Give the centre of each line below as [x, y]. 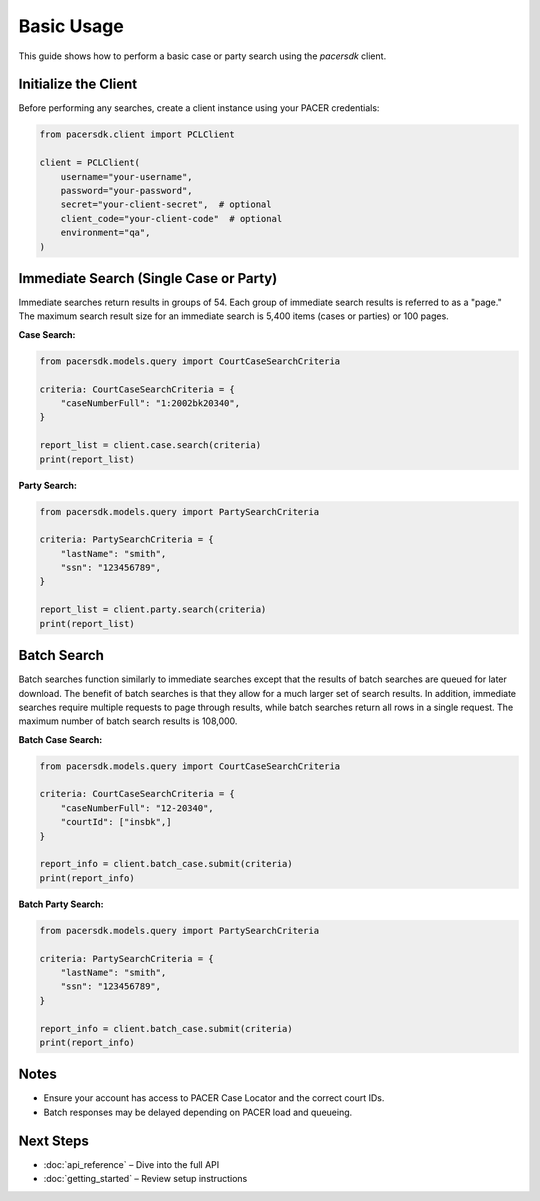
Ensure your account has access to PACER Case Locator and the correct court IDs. [214, 1098]
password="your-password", [127, 190]
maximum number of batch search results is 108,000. [128, 721]
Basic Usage [71, 26]
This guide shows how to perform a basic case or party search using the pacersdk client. [202, 56]
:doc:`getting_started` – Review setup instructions [145, 1179]
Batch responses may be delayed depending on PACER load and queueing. [198, 1112]
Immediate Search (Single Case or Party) [148, 278]
